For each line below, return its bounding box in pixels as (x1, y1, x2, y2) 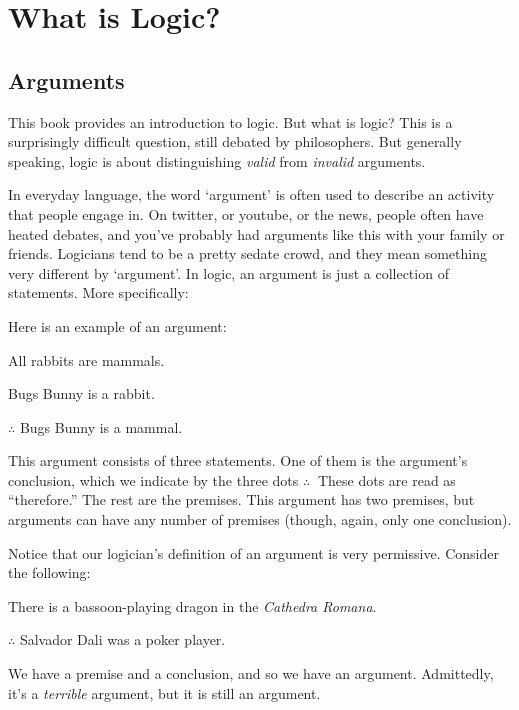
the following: (8, 562, 91, 583)
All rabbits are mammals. (8, 349, 165, 370)
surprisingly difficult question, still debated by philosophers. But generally (8, 131, 462, 152)
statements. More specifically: (8, 282, 189, 303)
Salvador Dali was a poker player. (19, 629, 226, 650)
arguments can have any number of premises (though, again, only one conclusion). (8, 509, 512, 530)
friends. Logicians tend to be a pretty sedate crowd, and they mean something (8, 243, 487, 264)
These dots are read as (317, 469, 456, 490)
